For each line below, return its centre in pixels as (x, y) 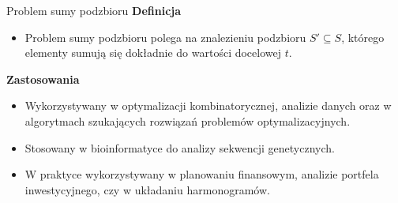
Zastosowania (43, 79)
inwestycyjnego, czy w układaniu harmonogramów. (147, 189)
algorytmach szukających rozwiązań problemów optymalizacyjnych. (188, 120)
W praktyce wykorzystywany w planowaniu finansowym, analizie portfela (202, 174)
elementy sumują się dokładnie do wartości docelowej (153, 53)
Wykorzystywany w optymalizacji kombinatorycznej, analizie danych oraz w (208, 105)
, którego (363, 37)
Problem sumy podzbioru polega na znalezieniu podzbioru (165, 37)
